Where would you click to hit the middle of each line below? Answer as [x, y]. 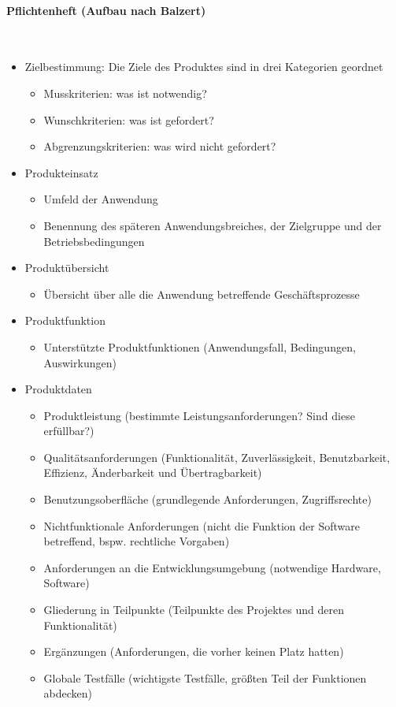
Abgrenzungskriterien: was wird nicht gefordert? [160, 146]
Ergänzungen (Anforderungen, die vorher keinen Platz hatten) [194, 651]
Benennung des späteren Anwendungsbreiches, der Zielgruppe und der [213, 225]
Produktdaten [58, 389]
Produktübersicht [67, 268]
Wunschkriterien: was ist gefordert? [129, 119]
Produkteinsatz [61, 172]
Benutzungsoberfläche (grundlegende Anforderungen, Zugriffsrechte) [207, 499]
